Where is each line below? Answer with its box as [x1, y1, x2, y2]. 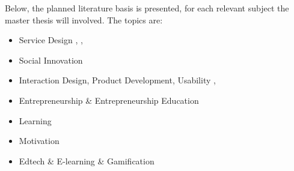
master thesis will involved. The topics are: [5, 13, 163, 26]
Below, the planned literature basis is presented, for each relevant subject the [5, 2, 289, 14]
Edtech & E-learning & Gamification [19, 154, 155, 167]
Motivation [19, 134, 60, 147]
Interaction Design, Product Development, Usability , [19, 74, 216, 86]
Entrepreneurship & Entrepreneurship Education [19, 94, 199, 106]
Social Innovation [19, 53, 83, 66]
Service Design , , [19, 34, 83, 46]
